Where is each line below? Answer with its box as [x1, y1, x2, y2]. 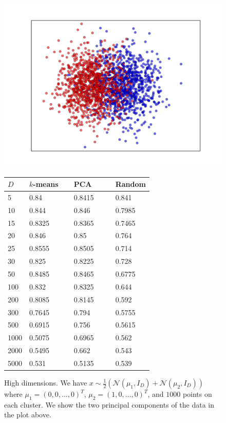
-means [33, 179, 59, 189]
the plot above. [4, 409, 51, 420]
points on [182, 389, 212, 399]
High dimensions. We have [4, 377, 87, 388]
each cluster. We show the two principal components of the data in [4, 399, 215, 410]
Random [115, 179, 146, 189]
